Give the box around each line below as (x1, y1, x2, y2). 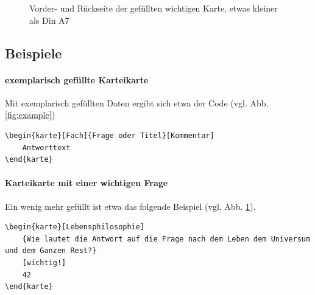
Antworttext (22, 143, 71, 152)
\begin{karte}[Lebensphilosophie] (5, 223, 145, 232)
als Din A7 (29, 13, 69, 26)
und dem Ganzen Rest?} (5, 246, 97, 255)
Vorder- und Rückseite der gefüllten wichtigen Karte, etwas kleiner (29, 2, 278, 14)
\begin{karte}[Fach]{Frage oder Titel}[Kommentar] (5, 131, 214, 140)
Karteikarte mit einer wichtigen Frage (5, 176, 168, 189)
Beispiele (5, 43, 62, 62)
